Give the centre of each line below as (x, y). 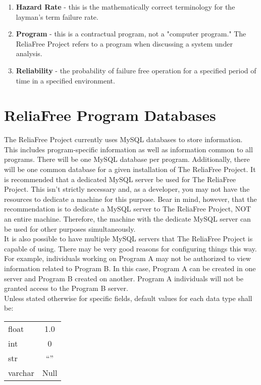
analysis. (29, 53)
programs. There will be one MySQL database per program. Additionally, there (127, 159)
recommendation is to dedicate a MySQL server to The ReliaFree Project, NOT (128, 209)
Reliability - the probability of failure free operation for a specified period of (136, 70)
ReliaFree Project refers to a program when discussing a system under (124, 43)
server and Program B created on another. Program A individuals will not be (124, 278)
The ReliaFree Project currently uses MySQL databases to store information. (123, 139)
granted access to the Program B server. (66, 288)
